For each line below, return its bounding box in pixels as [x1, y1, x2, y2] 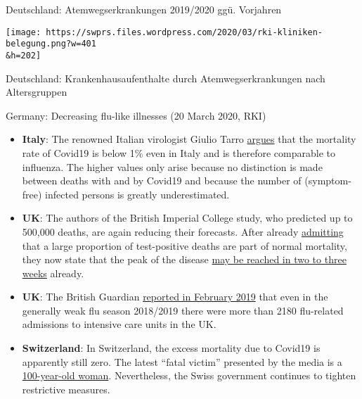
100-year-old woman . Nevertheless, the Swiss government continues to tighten [22, 368, 356, 383]
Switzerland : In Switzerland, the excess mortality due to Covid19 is [22, 341, 321, 355]
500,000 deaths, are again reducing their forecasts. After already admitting [22, 224, 344, 239]
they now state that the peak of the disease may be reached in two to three [22, 252, 347, 267]
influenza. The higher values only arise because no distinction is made [22, 159, 323, 174]
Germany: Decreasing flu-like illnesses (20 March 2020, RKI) [6, 108, 266, 122]
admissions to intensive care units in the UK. [22, 317, 216, 331]
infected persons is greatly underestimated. [45, 186, 230, 201]
